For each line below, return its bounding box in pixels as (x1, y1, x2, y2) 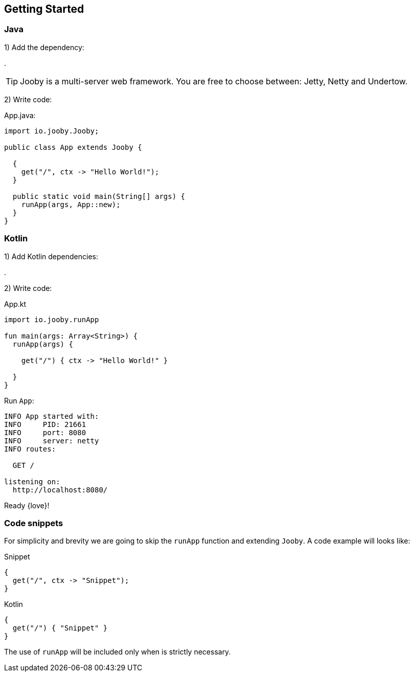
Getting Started (4, 3, 84, 15)
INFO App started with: (4, 412, 99, 420)
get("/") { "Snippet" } (12, 624, 108, 633)
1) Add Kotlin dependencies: (4, 252, 99, 261)
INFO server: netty (4, 436, 99, 445)
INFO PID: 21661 (4, 420, 86, 429)
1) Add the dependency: (4, 42, 84, 52)
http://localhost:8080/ (12, 485, 108, 494)
